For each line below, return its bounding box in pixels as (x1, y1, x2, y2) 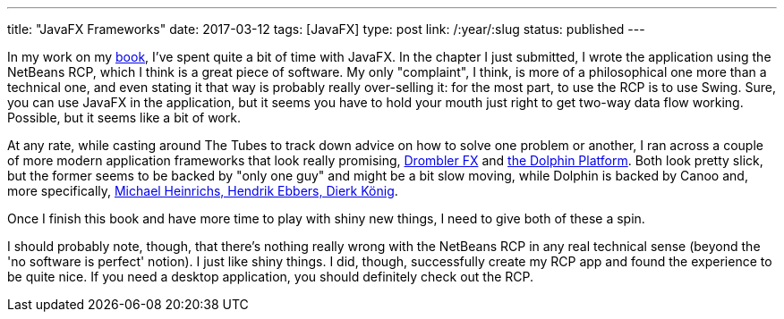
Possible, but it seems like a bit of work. (7, 110, 241, 125)
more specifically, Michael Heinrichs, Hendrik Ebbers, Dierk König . (7, 183, 398, 198)
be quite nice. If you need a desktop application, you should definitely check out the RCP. (7, 269, 534, 284)
